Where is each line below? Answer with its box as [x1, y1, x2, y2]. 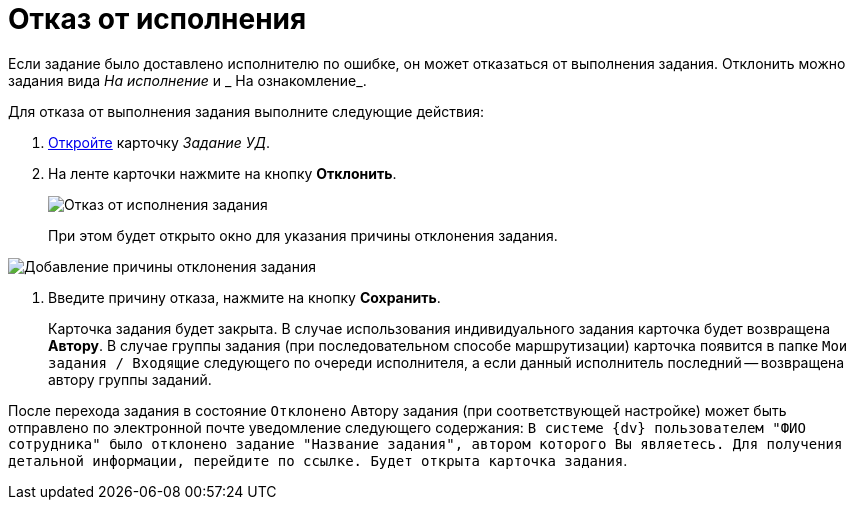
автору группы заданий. [48, 370, 212, 388]
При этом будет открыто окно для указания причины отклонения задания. [48, 226, 558, 244]
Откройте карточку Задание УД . [48, 133, 271, 151]
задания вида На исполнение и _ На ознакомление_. [8, 71, 367, 89]
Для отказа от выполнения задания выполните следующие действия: [8, 102, 484, 120]
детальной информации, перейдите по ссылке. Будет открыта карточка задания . [8, 451, 628, 469]
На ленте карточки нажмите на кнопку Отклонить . [48, 164, 397, 182]
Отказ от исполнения [8, 2, 307, 36]
